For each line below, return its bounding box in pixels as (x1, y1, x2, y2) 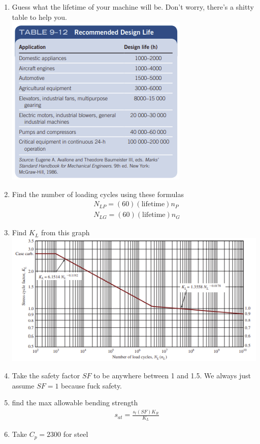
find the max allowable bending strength (12, 397, 138, 408)
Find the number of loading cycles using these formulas (12, 188, 184, 199)
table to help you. (12, 11, 67, 22)
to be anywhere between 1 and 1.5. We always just (93, 370, 251, 380)
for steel (63, 429, 88, 439)
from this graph (41, 227, 90, 238)
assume (12, 380, 35, 391)
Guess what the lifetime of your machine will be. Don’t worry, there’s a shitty (12, 2, 254, 12)
